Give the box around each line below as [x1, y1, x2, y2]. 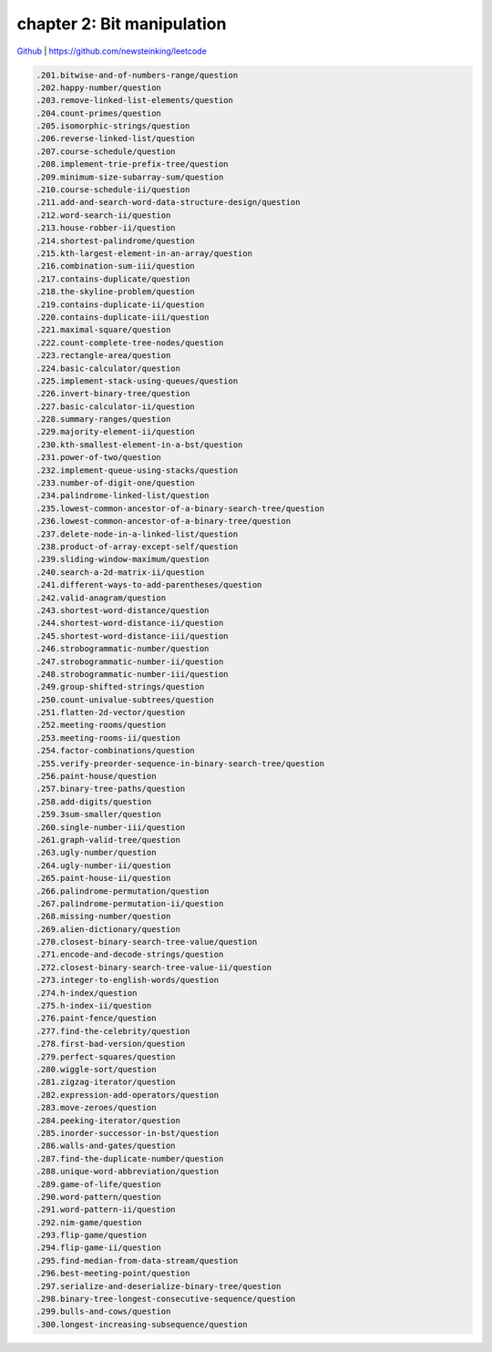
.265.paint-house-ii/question [36, 873, 171, 884]
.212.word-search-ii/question [36, 210, 171, 220]
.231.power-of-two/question [36, 452, 161, 463]
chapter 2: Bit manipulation [16, 14, 227, 34]
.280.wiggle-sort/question [36, 1064, 157, 1074]
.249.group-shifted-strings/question [36, 681, 205, 692]
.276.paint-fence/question [36, 1013, 157, 1024]
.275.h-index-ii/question [36, 1000, 152, 1011]
